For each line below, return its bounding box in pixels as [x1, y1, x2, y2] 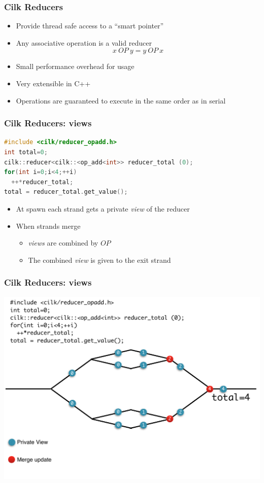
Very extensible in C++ [16, 78, 91, 88]
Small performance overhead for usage [16, 61, 135, 72]
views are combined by [28, 237, 98, 248]
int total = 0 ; [4, 149, 48, 156]
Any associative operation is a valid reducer [16, 37, 152, 48]
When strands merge [16, 220, 81, 231]
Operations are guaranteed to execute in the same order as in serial [16, 95, 226, 106]
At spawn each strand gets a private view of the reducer [16, 203, 190, 214]
